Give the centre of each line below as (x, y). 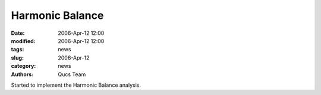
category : (23, 66)
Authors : (22, 74)
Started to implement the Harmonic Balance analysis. (76, 85)
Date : (18, 33)
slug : (17, 58)
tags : (18, 50)
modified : (23, 41)
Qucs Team (72, 74)
